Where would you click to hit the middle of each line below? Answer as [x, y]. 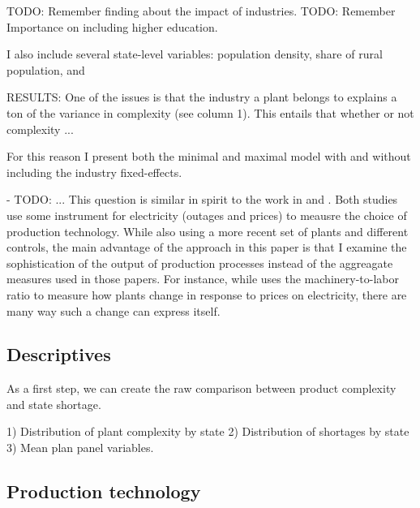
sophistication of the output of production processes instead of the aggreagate [200, 263]
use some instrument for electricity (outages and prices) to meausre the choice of [207, 215]
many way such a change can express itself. [114, 310]
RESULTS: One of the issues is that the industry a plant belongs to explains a [202, 97]
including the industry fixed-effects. [94, 172]
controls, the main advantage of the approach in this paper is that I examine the [207, 247]
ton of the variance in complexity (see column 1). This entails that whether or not [210, 112]
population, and [46, 69]
